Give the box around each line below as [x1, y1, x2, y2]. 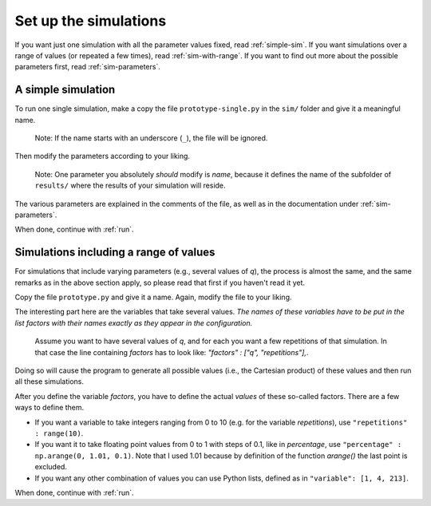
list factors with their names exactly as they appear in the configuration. [14, 318, 253, 327]
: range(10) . [34, 428, 84, 438]
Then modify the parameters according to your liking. [14, 152, 191, 161]
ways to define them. [14, 403, 85, 413]
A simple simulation [14, 83, 116, 97]
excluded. [34, 462, 68, 472]
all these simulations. [14, 377, 84, 386]
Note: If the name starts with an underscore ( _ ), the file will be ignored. [34, 133, 268, 143]
